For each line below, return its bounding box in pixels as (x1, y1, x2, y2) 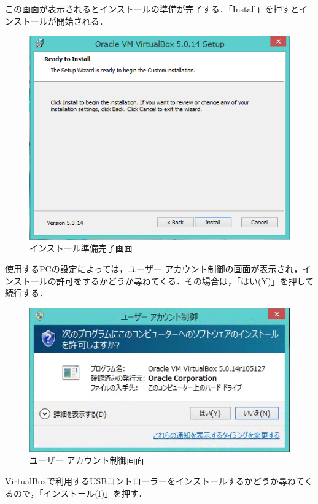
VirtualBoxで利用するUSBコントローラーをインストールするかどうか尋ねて (5, 475, 304, 487)
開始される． (56, 14, 108, 27)
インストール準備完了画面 (29, 242, 133, 254)
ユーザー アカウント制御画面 (29, 454, 144, 467)
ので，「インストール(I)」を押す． (13, 486, 147, 499)
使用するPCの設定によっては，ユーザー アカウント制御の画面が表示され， (5, 262, 303, 275)
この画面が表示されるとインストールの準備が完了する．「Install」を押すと (5, 2, 300, 15)
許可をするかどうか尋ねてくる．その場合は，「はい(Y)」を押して (56, 274, 314, 287)
